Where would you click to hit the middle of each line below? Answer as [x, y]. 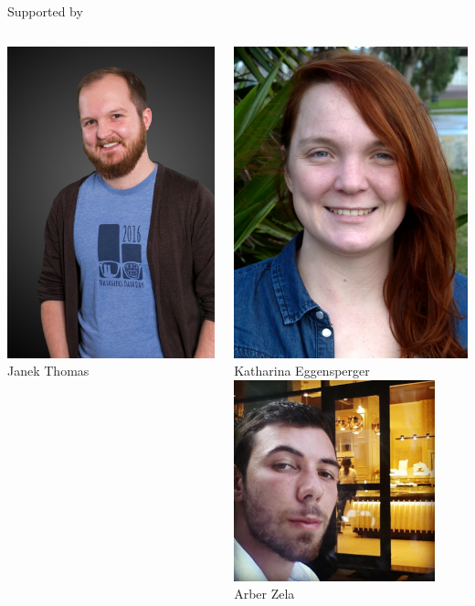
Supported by [45, 11]
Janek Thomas [48, 371]
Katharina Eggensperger [302, 371]
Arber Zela [264, 594]
